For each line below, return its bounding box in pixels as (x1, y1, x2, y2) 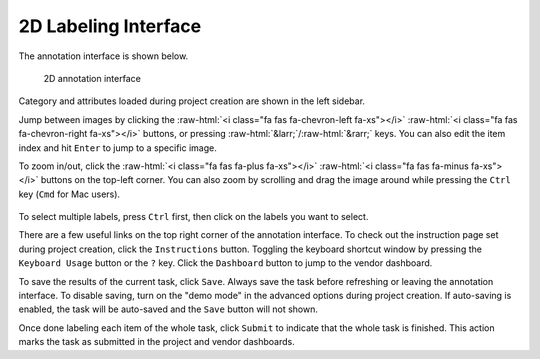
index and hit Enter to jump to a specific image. (18, 141, 217, 154)
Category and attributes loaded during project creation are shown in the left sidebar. (18, 95, 365, 107)
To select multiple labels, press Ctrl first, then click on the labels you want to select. (18, 211, 369, 223)
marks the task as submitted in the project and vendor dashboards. (18, 336, 295, 348)
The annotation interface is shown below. (18, 50, 189, 62)
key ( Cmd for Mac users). (18, 188, 120, 200)
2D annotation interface (43, 72, 142, 84)
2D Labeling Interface (18, 15, 202, 37)
